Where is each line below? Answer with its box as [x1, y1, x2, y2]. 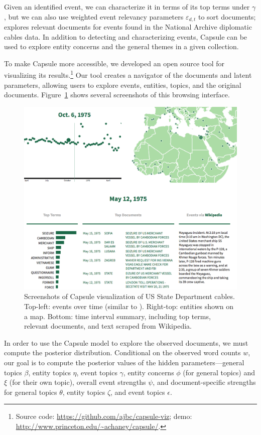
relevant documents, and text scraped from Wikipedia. [24, 321, 192, 331]
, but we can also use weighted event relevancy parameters [4, 11, 184, 22]
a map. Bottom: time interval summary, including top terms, [24, 311, 211, 321]
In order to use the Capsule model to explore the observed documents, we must [4, 337, 248, 348]
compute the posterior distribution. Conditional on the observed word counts [4, 347, 241, 358]
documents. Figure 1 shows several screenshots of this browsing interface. [4, 89, 230, 100]
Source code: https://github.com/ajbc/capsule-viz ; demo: [16, 411, 192, 421]
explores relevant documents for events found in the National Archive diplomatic [4, 22, 252, 32]
